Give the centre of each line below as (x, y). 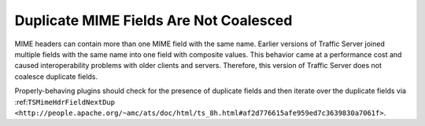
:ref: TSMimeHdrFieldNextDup (65, 102)
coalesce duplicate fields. (56, 76)
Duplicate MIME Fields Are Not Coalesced (153, 20)
